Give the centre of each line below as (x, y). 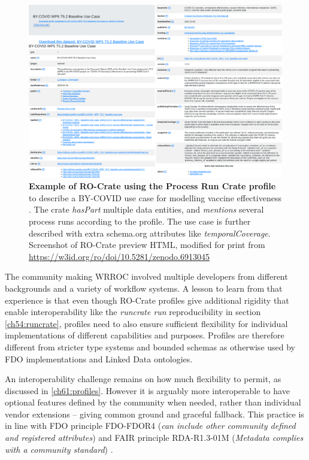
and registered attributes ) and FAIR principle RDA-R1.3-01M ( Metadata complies (154, 438)
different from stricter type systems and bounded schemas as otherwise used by (150, 346)
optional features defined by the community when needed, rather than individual (153, 402)
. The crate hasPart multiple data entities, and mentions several (146, 209)
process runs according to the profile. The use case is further (140, 221)
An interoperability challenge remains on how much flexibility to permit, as (143, 379)
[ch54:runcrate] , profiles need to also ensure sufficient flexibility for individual (146, 323)
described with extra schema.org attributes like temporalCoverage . (150, 233)
